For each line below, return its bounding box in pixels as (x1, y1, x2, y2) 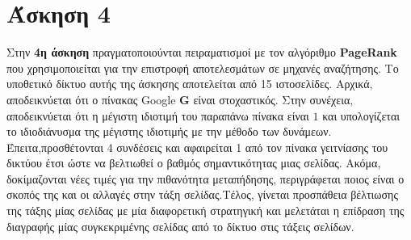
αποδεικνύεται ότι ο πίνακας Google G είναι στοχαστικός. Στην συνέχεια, (6, 91, 354, 107)
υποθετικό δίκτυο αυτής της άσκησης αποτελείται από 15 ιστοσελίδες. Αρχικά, (6, 75, 373, 92)
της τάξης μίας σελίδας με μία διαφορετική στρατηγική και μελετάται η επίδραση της (6, 202, 405, 219)
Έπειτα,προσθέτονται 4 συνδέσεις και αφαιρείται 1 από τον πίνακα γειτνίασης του (6, 138, 388, 155)
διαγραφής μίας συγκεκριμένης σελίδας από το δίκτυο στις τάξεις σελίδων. (6, 217, 354, 234)
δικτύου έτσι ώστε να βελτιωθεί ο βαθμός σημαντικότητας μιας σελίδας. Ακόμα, (6, 154, 381, 171)
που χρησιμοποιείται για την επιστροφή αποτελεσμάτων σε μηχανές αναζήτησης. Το (6, 59, 399, 76)
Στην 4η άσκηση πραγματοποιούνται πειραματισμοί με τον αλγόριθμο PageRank (6, 44, 397, 61)
